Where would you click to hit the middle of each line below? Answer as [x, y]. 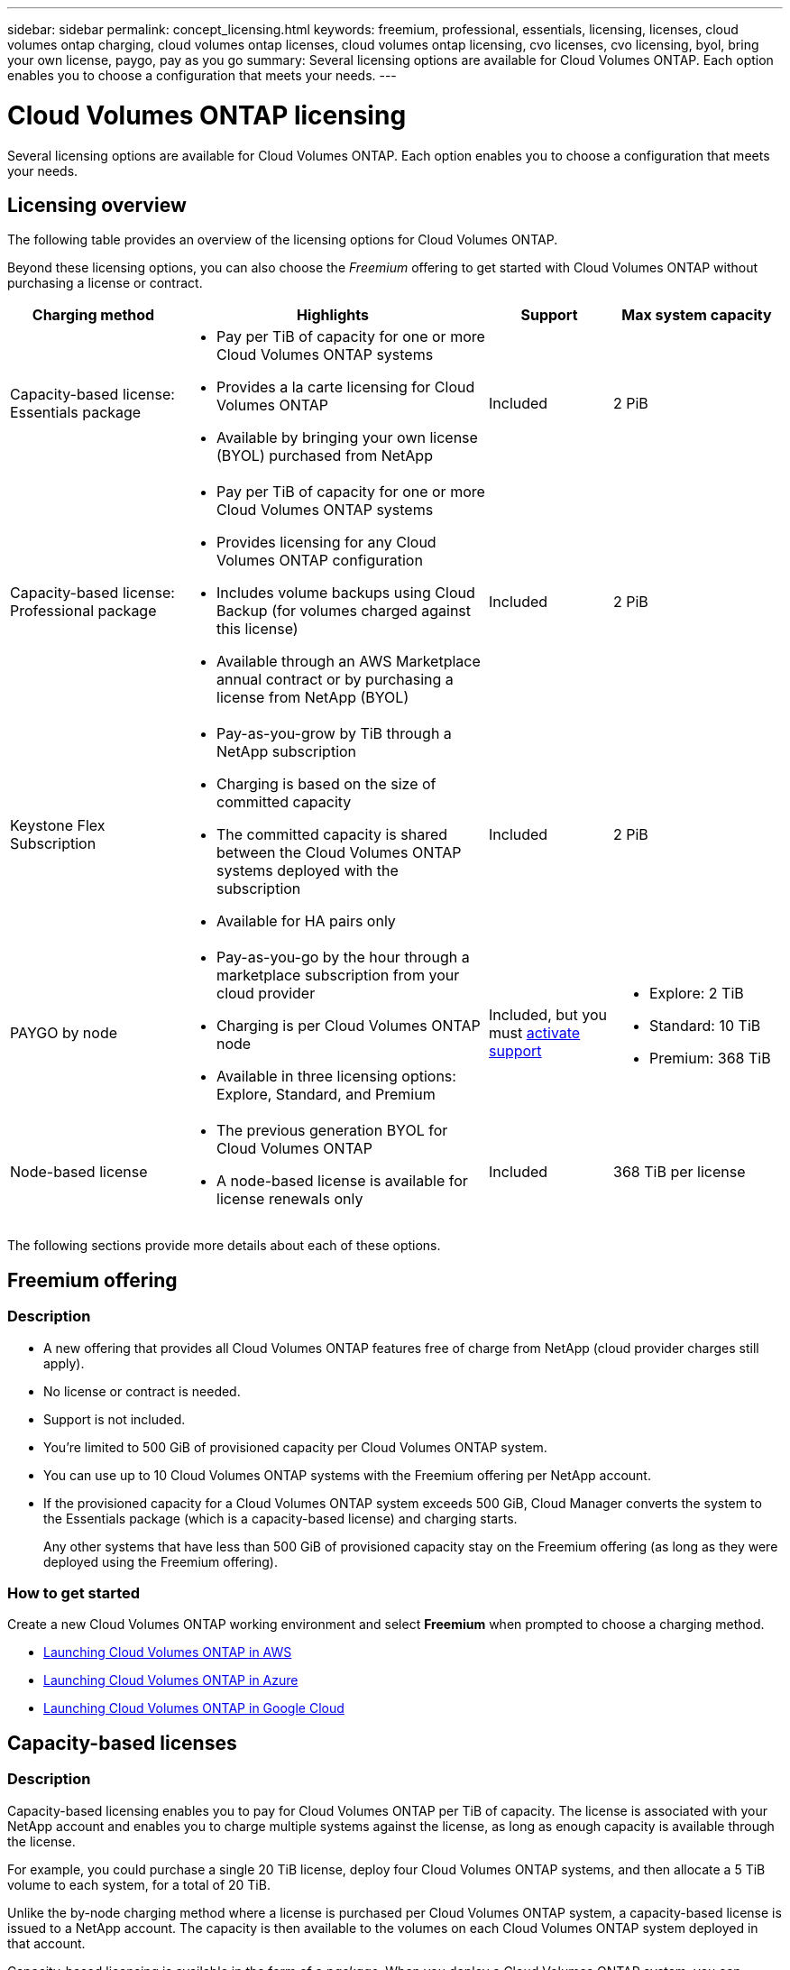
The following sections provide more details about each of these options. [224, 1246]
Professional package [83, 611]
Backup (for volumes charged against [344, 611]
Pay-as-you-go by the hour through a [343, 957]
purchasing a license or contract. [105, 283]
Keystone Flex [58, 826]
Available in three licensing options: [336, 1077]
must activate [535, 1033]
